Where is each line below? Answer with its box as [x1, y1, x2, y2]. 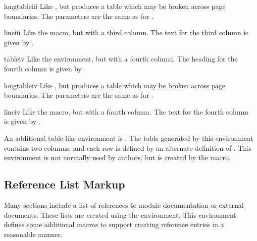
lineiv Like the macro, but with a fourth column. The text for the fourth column [4, 106, 249, 117]
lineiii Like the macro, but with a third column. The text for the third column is [4, 27, 248, 38]
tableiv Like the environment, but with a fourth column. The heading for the [4, 54, 238, 64]
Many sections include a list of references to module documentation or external [4, 199, 244, 210]
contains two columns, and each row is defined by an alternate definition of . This [4, 142, 252, 153]
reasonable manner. [4, 229, 63, 239]
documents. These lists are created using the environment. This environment [4, 209, 236, 220]
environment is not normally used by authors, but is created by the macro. [4, 152, 231, 163]
